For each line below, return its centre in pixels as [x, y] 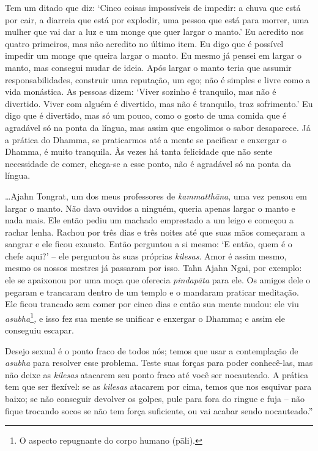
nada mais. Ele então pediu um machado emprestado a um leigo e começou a [150, 220]
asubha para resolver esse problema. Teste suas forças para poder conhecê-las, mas [159, 363]
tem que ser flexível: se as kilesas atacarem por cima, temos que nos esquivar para [158, 386]
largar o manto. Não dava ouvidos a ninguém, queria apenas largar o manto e [150, 208]
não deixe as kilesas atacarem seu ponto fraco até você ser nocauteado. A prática [157, 374]
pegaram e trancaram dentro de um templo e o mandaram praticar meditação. [152, 292]
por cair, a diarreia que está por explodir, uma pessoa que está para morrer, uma [157, 19]
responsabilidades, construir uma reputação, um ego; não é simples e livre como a [158, 79]
